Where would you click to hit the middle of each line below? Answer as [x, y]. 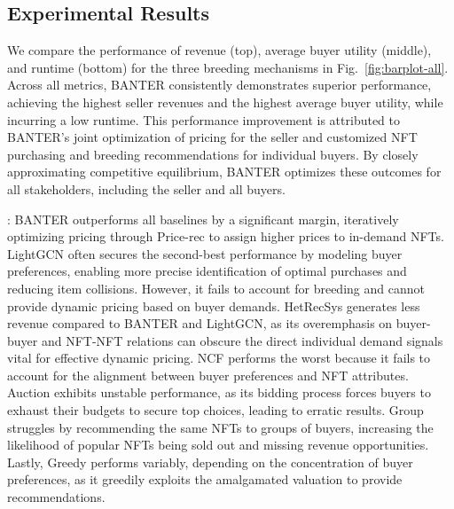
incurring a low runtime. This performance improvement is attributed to [204, 119]
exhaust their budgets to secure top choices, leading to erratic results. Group [215, 410]
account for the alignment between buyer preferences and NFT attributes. [208, 375]
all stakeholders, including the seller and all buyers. [146, 188]
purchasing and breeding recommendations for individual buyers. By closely [213, 154]
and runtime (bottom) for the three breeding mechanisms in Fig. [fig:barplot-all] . [228, 67]
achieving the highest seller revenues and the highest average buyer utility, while [225, 102]
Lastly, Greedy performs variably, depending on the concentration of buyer [210, 462]
